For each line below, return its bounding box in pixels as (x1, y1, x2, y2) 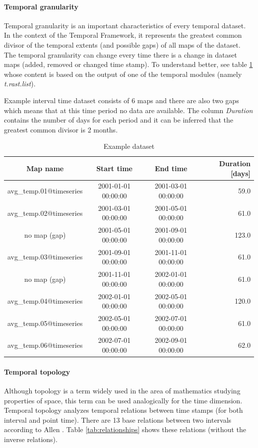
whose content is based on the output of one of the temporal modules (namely (4, 68, 242, 79)
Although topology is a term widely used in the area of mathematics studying (4, 385, 241, 395)
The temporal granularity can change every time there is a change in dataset (4, 49, 237, 60)
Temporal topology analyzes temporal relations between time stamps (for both (4, 405, 243, 415)
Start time (96, 163, 132, 173)
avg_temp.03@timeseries (7, 252, 83, 262)
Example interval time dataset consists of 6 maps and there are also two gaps (4, 95, 239, 105)
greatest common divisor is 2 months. (4, 124, 118, 134)
